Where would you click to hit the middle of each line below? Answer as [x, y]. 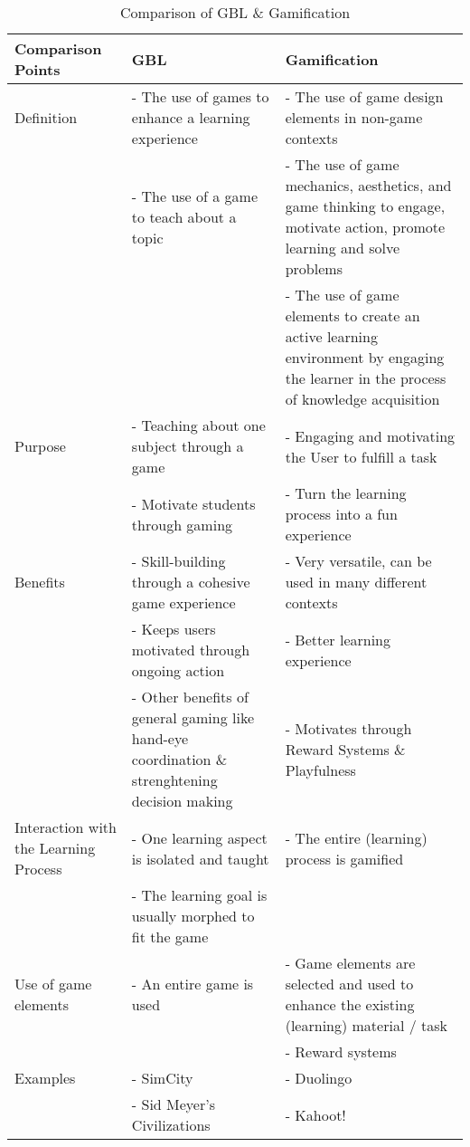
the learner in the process [366, 378]
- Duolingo [319, 1078]
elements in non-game [354, 117]
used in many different [356, 582]
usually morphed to [193, 916]
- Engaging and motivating [370, 435]
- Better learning [338, 639]
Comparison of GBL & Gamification [235, 12]
